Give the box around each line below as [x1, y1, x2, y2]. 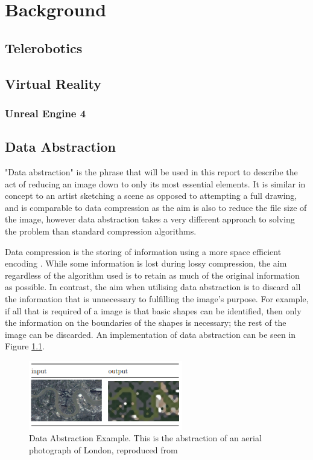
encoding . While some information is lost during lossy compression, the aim [5, 257, 287, 270]
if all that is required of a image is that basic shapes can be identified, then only [5, 304, 302, 317]
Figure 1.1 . [5, 340, 45, 352]
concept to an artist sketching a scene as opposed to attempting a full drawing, [5, 189, 297, 202]
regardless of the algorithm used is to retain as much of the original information [5, 268, 300, 281]
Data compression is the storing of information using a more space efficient [5, 245, 282, 258]
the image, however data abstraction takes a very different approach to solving [5, 213, 295, 225]
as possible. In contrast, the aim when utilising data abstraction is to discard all [5, 280, 301, 293]
